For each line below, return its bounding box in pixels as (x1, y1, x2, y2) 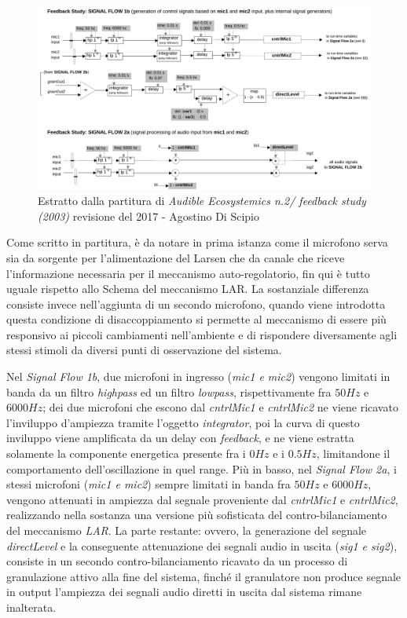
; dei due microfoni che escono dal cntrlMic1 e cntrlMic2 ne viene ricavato (42, 399, 398, 415)
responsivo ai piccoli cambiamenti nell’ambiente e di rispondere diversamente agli (6, 326, 398, 342)
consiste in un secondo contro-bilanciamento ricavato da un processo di (6, 553, 348, 569)
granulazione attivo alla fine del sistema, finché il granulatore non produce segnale (6, 568, 401, 584)
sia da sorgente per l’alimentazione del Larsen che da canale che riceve (6, 249, 345, 265)
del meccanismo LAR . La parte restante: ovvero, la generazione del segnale (6, 522, 367, 538)
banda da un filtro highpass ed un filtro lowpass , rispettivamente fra (6, 383, 332, 400)
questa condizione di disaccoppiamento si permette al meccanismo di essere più (6, 311, 387, 327)
